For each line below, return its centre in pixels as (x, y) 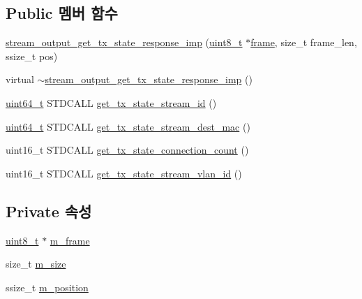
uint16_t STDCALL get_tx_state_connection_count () (127, 150)
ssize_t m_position (47, 287)
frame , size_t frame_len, (304, 42)
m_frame (70, 240)
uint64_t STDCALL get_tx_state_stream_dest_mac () (128, 126)
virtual (20, 79)
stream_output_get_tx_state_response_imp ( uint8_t (124, 42)
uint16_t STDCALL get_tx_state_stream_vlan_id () (124, 173)
